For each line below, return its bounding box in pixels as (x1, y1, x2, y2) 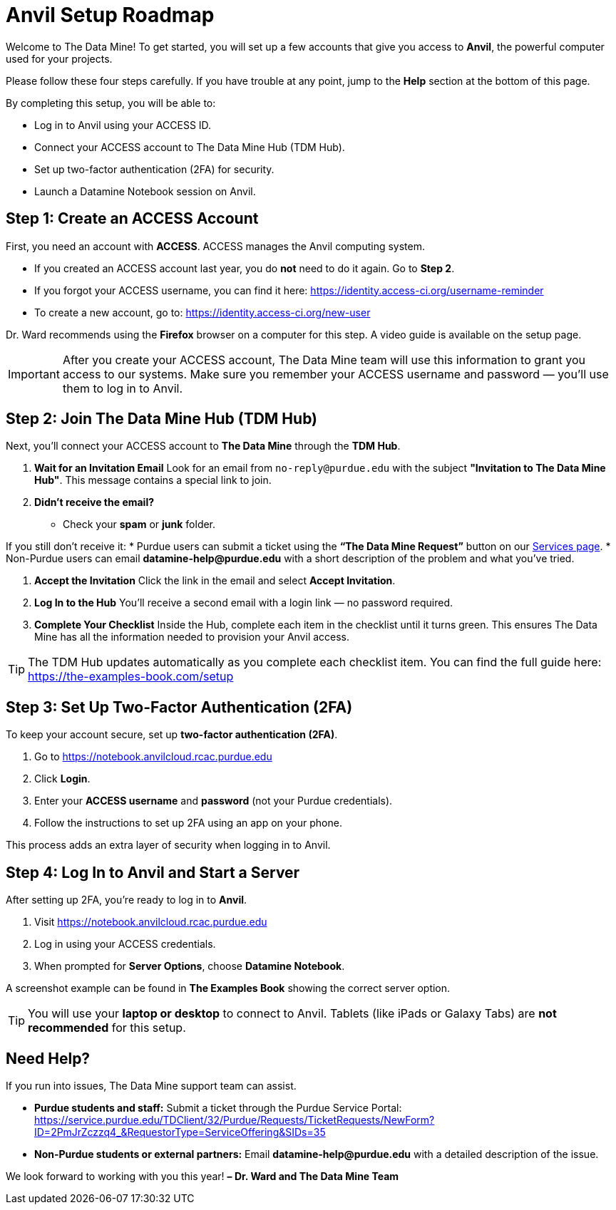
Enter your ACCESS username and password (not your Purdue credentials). (34, 795, 393, 807)
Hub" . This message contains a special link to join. (34, 474, 272, 487)
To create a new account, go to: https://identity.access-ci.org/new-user (34, 306, 371, 319)
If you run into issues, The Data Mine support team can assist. (6, 1079, 297, 1092)
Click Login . (34, 772, 91, 785)
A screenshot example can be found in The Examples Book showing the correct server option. (6, 982, 451, 995)
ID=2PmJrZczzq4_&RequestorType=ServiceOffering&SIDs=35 (34, 1125, 326, 1138)
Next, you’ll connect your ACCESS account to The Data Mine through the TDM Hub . (6, 440, 401, 453)
